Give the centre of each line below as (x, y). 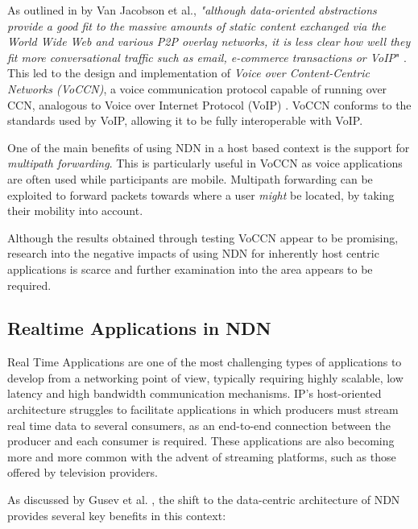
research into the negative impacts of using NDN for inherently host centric (193, 253)
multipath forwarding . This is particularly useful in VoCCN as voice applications (205, 163)
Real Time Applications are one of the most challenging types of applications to (205, 362)
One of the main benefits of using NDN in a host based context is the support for (209, 147)
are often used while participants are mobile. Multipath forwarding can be (190, 178)
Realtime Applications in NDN (139, 328)
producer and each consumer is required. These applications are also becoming (201, 441)
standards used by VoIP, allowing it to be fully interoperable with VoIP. (185, 120)
